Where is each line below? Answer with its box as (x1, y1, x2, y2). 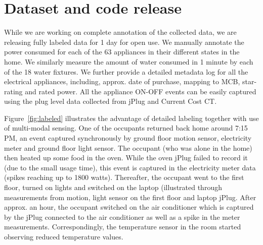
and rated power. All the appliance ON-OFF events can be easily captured (25, 86, 256, 96)
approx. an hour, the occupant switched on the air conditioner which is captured (4, 202, 254, 212)
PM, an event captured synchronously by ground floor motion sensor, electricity (4, 133, 252, 143)
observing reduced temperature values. (4, 231, 123, 241)
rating (4, 86, 23, 96)
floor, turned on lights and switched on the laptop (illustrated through (4, 182, 222, 193)
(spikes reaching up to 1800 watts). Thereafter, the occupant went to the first (4, 172, 244, 182)
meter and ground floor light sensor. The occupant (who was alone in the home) (4, 142, 252, 153)
